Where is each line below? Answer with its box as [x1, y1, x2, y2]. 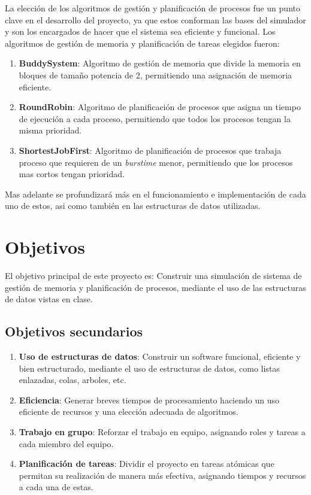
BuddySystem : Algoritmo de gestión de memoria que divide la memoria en [19, 57, 301, 69]
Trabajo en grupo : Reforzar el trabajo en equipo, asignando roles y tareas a [19, 425, 306, 438]
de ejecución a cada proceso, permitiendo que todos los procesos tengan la [19, 112, 291, 124]
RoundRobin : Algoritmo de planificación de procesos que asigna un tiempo [19, 101, 301, 113]
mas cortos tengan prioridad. [19, 168, 125, 180]
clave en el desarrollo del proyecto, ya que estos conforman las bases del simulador [5, 13, 306, 26]
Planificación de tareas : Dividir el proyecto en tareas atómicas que [19, 457, 274, 470]
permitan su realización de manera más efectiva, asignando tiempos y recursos [19, 469, 306, 481]
